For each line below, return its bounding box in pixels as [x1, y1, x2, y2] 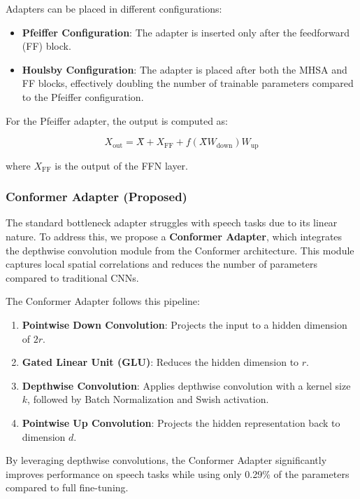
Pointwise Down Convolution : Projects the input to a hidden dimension [22, 317, 347, 331]
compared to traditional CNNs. [6, 270, 139, 285]
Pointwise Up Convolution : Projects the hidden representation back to [22, 415, 340, 430]
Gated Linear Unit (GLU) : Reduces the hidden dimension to [22, 355, 299, 369]
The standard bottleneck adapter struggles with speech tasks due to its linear [6, 215, 338, 230]
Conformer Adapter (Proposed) [6, 188, 187, 205]
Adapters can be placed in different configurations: [6, 1, 222, 15]
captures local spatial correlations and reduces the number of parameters [6, 257, 317, 271]
